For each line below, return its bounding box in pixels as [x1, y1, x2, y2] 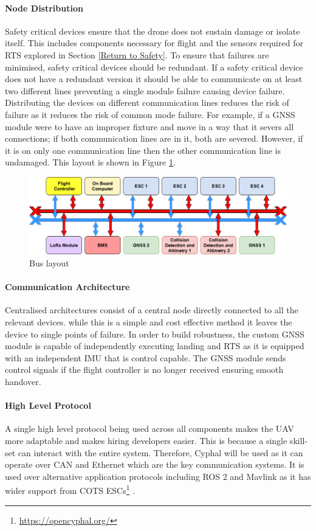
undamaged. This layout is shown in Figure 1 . [5, 156, 176, 168]
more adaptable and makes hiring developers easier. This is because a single [5, 434, 287, 446]
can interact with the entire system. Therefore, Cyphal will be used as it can [18, 446, 303, 459]
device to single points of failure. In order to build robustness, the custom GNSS [5, 327, 304, 340]
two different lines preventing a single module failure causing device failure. [5, 84, 285, 97]
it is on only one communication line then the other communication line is [5, 144, 281, 156]
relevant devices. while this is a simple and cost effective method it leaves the [5, 315, 292, 328]
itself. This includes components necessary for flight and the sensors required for [5, 36, 303, 49]
